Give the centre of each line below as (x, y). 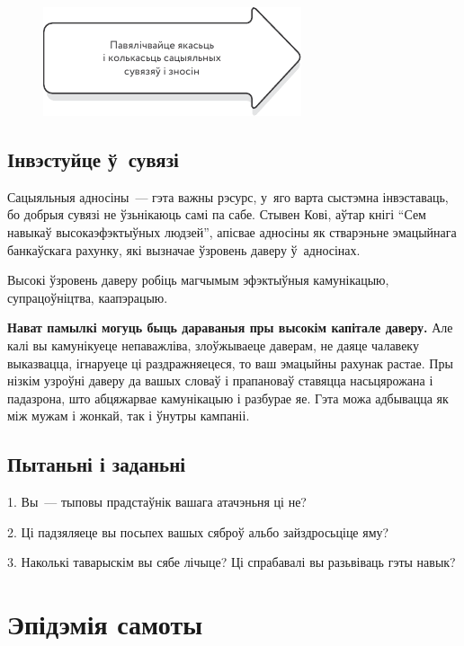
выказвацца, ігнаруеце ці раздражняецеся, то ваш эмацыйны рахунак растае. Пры (230, 363)
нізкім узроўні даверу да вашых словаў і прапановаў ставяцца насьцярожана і (220, 381)
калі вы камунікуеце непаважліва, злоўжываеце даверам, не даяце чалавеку (213, 345)
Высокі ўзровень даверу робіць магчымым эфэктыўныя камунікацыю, (198, 280)
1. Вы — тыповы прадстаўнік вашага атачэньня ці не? (157, 502)
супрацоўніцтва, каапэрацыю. (88, 297)
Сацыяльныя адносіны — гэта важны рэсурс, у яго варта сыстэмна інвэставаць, (228, 196)
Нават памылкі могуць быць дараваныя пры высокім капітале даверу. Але (230, 327)
